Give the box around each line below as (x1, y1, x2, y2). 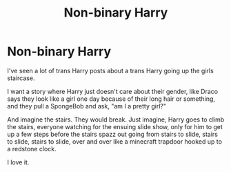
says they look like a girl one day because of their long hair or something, (7, 95, 216, 103)
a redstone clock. (7, 144, 57, 153)
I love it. (7, 157, 30, 166)
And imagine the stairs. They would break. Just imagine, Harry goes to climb (7, 115, 225, 124)
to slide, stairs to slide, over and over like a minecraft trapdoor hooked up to (7, 137, 223, 146)
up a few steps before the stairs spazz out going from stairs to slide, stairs (7, 130, 219, 138)
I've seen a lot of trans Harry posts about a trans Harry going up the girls (7, 66, 214, 75)
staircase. (7, 74, 35, 82)
